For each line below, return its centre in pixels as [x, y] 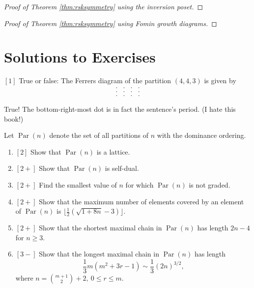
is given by [220, 80]
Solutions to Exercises [80, 57]
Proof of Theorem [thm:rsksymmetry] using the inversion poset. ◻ [104, 6]
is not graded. [210, 184]
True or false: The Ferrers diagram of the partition [95, 80]
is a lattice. [113, 151]
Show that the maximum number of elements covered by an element [141, 201]
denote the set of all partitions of [99, 135]
